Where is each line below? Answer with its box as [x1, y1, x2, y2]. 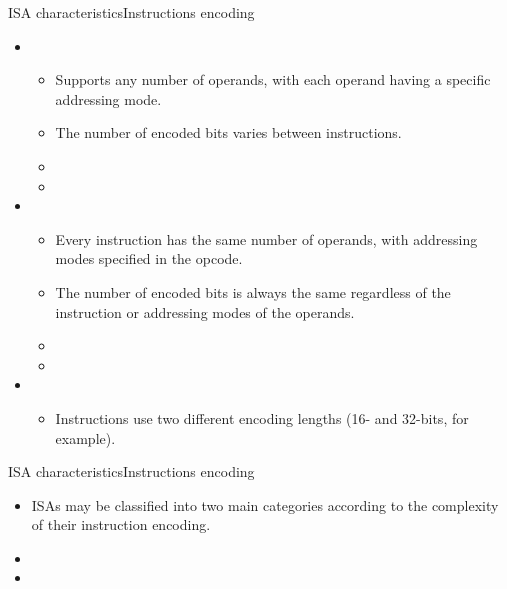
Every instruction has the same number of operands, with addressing [55, 228, 478, 249]
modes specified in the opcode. [55, 248, 243, 269]
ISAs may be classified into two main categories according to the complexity [31, 494, 499, 515]
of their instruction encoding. [31, 514, 211, 535]
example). [55, 427, 116, 448]
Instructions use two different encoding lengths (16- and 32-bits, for [55, 407, 469, 428]
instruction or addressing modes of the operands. [55, 301, 355, 322]
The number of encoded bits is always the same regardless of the [55, 281, 451, 302]
